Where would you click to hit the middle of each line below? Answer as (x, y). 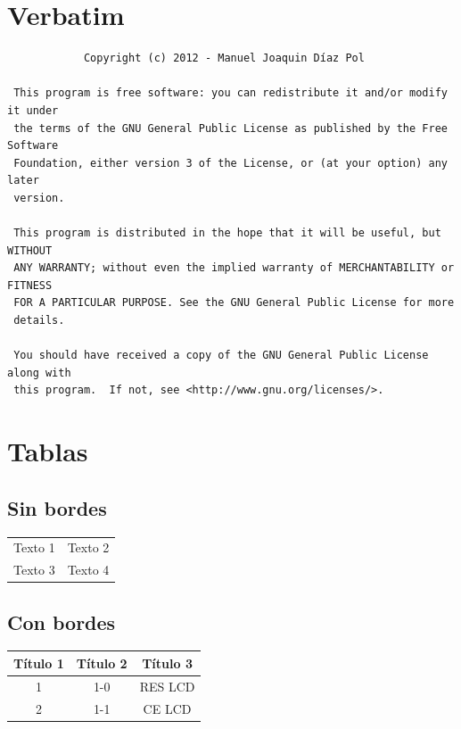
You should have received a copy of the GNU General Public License (221, 356)
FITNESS (30, 285)
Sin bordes (57, 507)
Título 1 (39, 663)
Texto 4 (88, 570)
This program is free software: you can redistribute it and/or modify (230, 93)
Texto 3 (34, 570)
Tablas (48, 451)
